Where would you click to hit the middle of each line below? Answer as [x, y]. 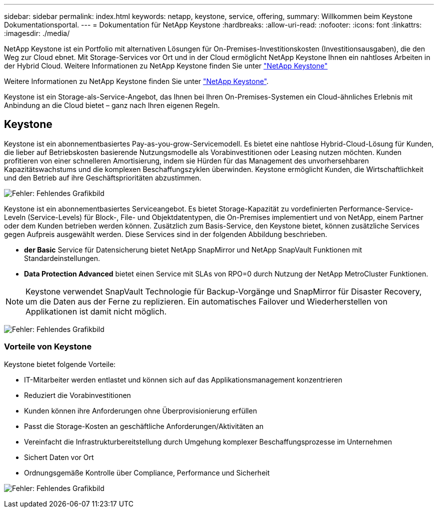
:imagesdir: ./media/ [37, 33]
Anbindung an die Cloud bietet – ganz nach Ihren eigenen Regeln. [112, 105]
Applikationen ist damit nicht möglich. [96, 311]
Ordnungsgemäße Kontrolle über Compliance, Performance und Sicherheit [147, 472]
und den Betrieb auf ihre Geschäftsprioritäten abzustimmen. [103, 177]
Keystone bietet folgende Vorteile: [60, 364]
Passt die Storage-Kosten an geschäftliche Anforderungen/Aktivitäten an [144, 426]
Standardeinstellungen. [62, 258]
